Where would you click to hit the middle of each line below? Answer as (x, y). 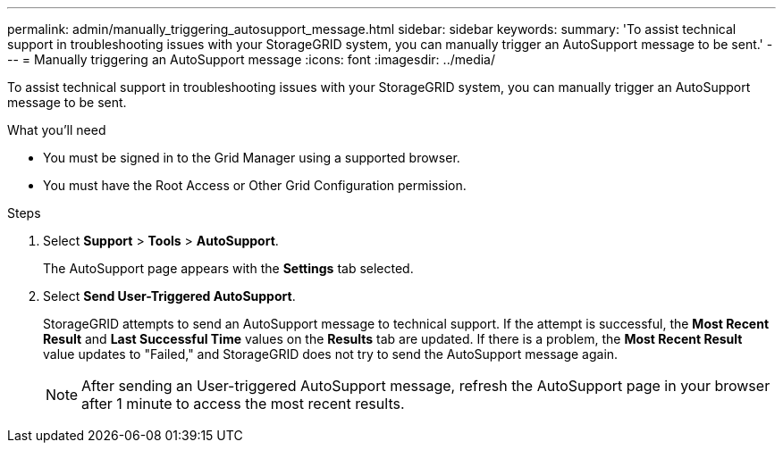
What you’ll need (57, 130)
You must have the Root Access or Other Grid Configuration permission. (255, 185)
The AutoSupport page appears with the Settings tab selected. (228, 268)
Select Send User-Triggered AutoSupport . (169, 296)
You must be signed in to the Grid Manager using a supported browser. (252, 158)
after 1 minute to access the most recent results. (243, 404)
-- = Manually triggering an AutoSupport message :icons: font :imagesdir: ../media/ (251, 59)
